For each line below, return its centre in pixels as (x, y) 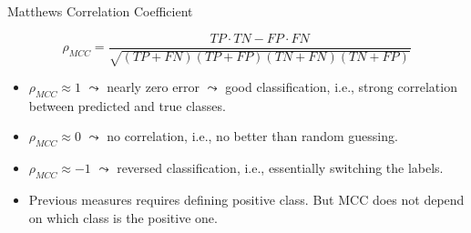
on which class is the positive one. (123, 217)
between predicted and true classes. (127, 105)
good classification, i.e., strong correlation (341, 87)
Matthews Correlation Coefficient (100, 11)
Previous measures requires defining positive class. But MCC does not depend (246, 200)
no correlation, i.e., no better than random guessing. (252, 136)
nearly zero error (153, 87)
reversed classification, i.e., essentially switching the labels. (280, 168)
